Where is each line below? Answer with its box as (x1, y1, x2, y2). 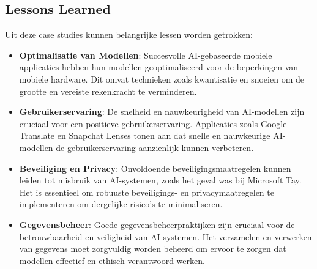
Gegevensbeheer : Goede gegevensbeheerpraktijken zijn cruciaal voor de (19, 218, 295, 230)
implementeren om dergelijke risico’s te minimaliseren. (19, 197, 223, 210)
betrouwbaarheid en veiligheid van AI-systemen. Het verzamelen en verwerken (19, 230, 312, 243)
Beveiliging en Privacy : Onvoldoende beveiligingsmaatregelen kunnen (19, 161, 291, 174)
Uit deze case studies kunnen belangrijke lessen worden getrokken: (5, 28, 253, 41)
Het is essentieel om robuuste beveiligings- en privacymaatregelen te (19, 185, 274, 198)
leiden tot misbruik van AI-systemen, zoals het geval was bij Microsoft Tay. (19, 174, 302, 186)
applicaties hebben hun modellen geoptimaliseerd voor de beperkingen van (19, 61, 299, 73)
